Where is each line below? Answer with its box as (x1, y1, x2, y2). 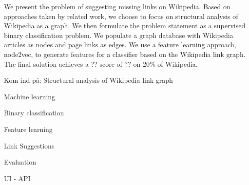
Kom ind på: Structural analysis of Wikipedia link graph (4, 75, 173, 85)
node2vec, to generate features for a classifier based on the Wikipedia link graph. (4, 49, 246, 59)
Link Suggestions (4, 140, 55, 150)
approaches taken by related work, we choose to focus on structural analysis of (4, 11, 238, 21)
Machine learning (4, 91, 56, 101)
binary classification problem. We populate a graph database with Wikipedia (4, 30, 233, 40)
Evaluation (4, 157, 36, 167)
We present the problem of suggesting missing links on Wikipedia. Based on (4, 1, 230, 11)
